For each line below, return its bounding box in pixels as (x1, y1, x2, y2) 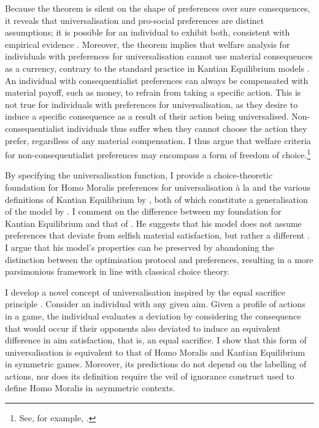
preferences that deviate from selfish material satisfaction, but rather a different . (5, 229, 310, 242)
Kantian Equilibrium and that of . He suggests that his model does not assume (5, 216, 302, 229)
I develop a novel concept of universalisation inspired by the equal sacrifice (5, 285, 285, 298)
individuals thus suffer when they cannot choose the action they (67, 121, 307, 134)
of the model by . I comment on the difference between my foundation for (5, 205, 282, 218)
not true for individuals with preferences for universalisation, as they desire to (5, 97, 298, 110)
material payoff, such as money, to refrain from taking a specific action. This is (5, 86, 301, 99)
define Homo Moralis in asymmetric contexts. (5, 381, 175, 394)
